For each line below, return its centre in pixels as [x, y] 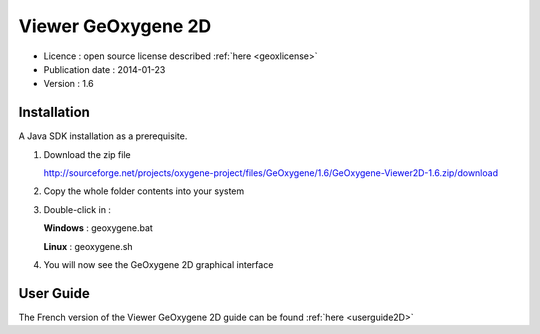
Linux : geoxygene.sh [88, 246]
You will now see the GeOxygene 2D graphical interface [158, 264]
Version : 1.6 [68, 84]
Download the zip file [87, 154]
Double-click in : [77, 209]
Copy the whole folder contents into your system [144, 191]
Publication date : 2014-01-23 [104, 69]
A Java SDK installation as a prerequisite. [103, 136]
